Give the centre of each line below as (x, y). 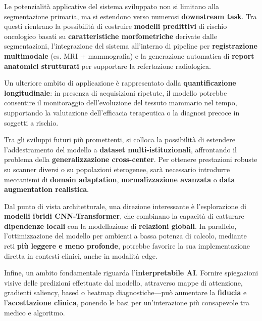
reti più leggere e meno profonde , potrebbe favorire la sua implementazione (127, 246)
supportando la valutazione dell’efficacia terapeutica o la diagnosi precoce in (122, 112)
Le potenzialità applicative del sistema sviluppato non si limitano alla (112, 6)
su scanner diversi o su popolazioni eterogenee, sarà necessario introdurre (117, 169)
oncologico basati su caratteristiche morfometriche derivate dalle (111, 36)
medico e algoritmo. (35, 312)
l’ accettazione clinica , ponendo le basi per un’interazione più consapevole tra (127, 303)
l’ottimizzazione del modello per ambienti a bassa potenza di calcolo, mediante (125, 236)
